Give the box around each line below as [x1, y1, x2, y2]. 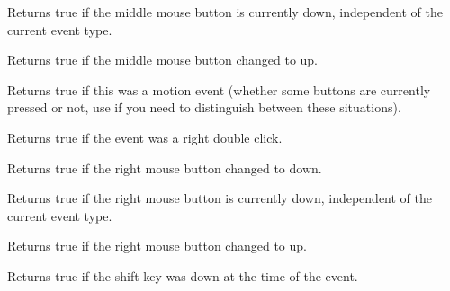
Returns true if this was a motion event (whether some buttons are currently [7, 80, 431, 99]
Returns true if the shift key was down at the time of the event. [7, 266, 358, 285]
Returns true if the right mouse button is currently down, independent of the [7, 189, 432, 207]
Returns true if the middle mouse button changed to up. [7, 50, 319, 69]
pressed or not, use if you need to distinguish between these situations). [7, 98, 401, 117]
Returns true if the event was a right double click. [7, 128, 283, 146]
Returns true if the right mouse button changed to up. [7, 236, 307, 255]
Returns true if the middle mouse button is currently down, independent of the [7, 3, 444, 21]
